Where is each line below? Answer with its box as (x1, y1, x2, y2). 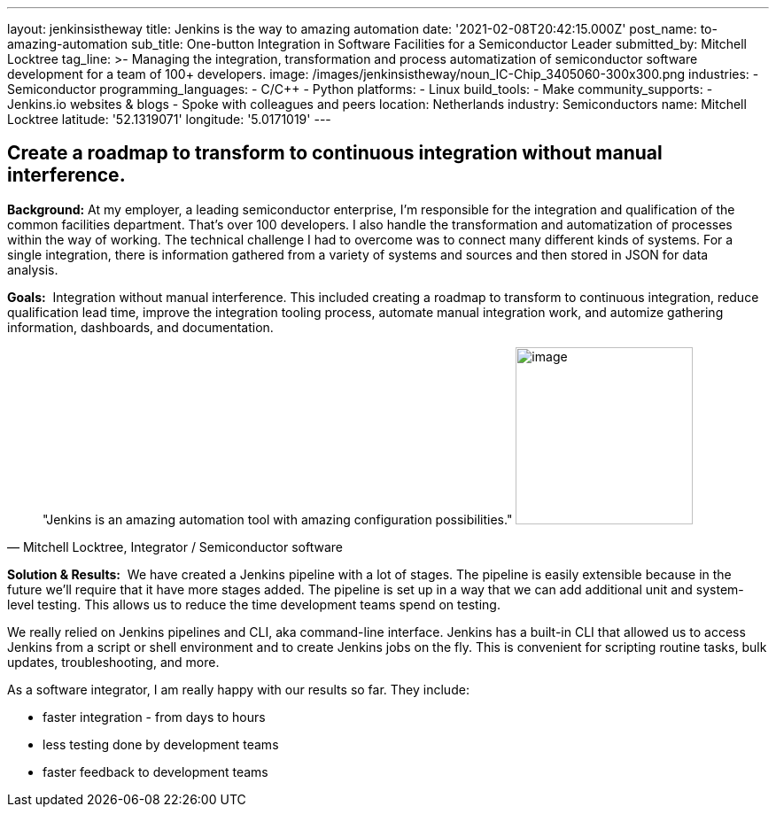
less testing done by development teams (43, 736, 279, 752)
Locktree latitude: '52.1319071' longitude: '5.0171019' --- (7, 112, 331, 127)
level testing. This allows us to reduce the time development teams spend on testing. (7, 596, 501, 612)
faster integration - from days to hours (43, 709, 266, 725)
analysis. (7, 261, 58, 277)
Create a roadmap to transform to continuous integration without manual (7, 142, 663, 165)
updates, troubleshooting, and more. (7, 654, 220, 670)
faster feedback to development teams (43, 764, 268, 779)
